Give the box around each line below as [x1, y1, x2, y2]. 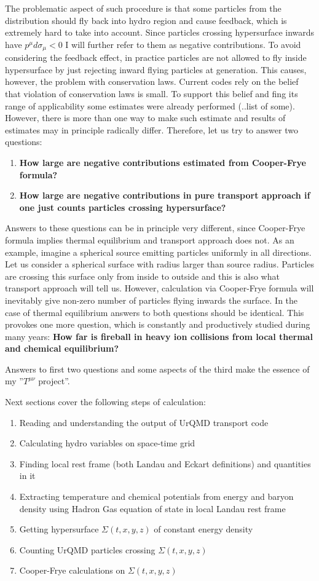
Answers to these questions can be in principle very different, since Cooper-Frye [5, 221, 305, 234]
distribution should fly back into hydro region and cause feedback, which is [5, 14, 287, 26]
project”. [38, 374, 70, 387]
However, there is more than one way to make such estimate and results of [5, 111, 286, 124]
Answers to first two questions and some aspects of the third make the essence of [5, 362, 310, 375]
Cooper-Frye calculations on [19, 564, 125, 577]
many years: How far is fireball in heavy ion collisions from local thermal [5, 330, 313, 342]
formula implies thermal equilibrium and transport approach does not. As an [5, 233, 294, 246]
